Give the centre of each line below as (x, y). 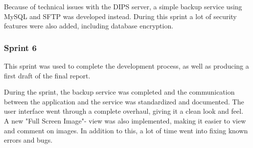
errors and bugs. (28, 140)
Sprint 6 (20, 47)
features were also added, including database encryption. (89, 26)
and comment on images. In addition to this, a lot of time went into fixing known (126, 130)
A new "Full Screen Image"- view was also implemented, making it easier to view (125, 120)
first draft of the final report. (47, 75)
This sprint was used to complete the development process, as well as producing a (126, 66)
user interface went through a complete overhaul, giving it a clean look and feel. (124, 111)
